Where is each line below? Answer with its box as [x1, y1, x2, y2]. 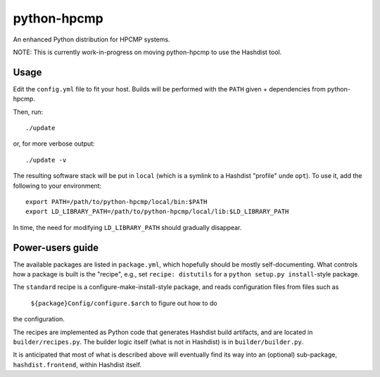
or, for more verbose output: [13, 139, 95, 148]
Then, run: [13, 108, 44, 116]
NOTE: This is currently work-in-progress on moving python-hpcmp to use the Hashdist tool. [13, 48, 282, 56]
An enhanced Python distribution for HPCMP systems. [13, 35, 170, 44]
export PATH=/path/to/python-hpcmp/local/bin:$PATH [25, 198, 208, 205]
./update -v [25, 155, 67, 164]
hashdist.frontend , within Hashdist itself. [13, 360, 142, 369]
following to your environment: [13, 181, 102, 190]
